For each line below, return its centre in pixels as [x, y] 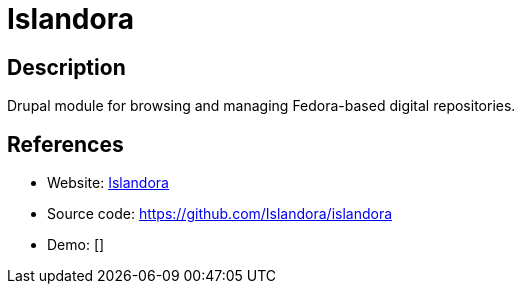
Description [66, 67]
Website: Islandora [108, 183]
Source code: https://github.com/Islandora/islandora [220, 214]
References [65, 144]
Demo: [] [76, 245]
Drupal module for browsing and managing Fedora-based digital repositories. [261, 106]
